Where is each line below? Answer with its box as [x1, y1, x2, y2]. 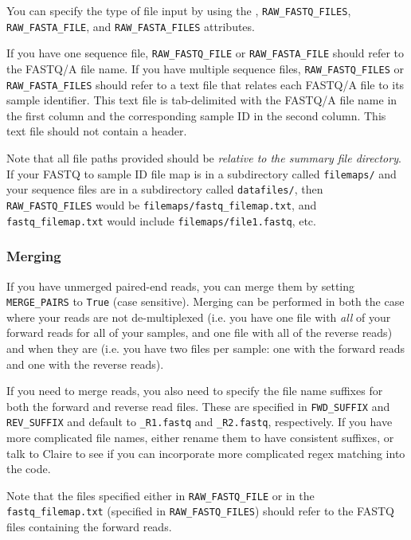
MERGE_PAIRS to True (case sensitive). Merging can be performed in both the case [6, 293, 405, 310]
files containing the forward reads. [6, 518, 172, 535]
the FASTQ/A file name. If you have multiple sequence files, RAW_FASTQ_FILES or [6, 60, 404, 76]
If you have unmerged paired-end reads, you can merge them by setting [6, 277, 355, 294]
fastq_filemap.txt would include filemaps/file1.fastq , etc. [6, 212, 316, 229]
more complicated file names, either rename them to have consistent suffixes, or [6, 429, 394, 446]
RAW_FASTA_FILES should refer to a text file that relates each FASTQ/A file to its [6, 76, 405, 92]
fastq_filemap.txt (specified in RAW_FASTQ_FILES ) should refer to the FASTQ [6, 503, 394, 519]
